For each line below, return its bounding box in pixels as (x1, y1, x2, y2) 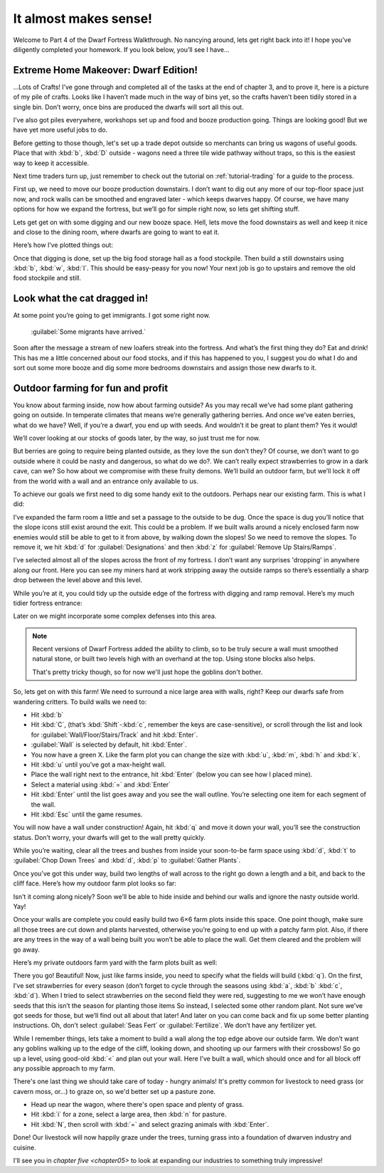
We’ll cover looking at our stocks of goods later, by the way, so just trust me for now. (13, 434, 261, 443)
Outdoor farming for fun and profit (13, 382, 169, 394)
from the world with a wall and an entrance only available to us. (13, 477, 198, 485)
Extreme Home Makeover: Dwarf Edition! (13, 64, 198, 76)
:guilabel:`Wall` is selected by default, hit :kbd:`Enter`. (31, 740, 188, 749)
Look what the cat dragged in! (13, 293, 149, 305)
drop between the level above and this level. (13, 576, 143, 584)
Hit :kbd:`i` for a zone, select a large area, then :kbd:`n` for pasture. (31, 1110, 227, 1119)
